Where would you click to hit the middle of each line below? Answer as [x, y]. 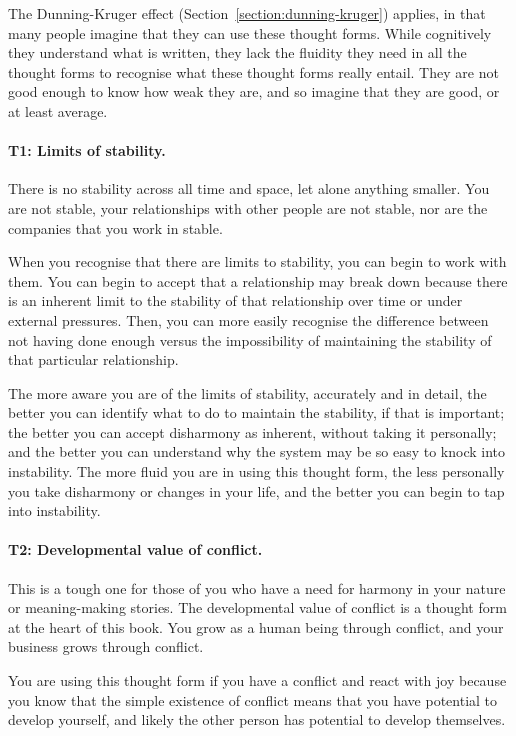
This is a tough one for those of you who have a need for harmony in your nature [257, 587]
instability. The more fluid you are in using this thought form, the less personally [256, 471]
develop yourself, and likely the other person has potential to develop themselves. [257, 719]
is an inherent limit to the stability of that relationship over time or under [235, 300]
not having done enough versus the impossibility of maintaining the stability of [250, 339]
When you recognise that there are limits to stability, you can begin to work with [257, 261]
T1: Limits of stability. [87, 150]
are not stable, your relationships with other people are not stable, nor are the [248, 207]
